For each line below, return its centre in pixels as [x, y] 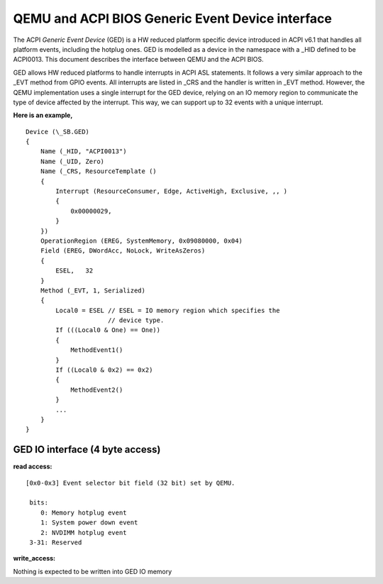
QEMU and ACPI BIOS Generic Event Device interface [173, 18]
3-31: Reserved [56, 542]
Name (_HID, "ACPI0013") [83, 151]
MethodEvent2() [97, 390]
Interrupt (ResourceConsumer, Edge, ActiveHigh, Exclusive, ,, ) [172, 191]
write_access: [34, 558]
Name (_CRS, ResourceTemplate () [99, 171]
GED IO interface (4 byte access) [87, 450]
